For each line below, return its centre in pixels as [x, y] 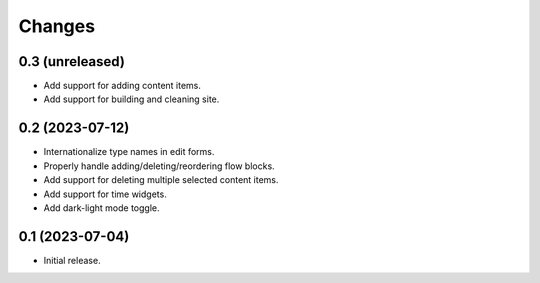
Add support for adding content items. [122, 86]
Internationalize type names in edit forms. [129, 152]
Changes [56, 26]
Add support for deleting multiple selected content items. [161, 180]
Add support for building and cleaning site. [131, 99]
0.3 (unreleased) [71, 61]
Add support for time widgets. [105, 194]
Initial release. [72, 260]
